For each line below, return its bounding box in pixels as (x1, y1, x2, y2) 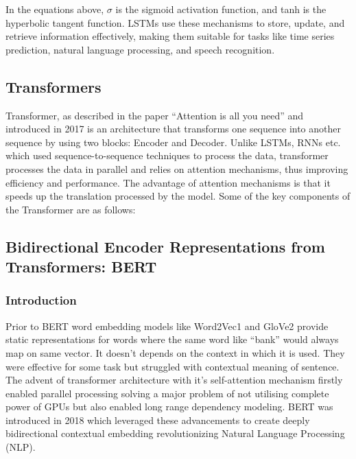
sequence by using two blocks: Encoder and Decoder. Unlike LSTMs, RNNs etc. (5, 134, 341, 149)
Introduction (5, 292, 77, 309)
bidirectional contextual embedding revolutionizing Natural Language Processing (5, 426, 345, 440)
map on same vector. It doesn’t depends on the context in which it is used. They (5, 345, 345, 360)
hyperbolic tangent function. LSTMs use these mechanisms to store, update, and (5, 15, 345, 30)
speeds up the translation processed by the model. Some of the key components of (5, 189, 351, 203)
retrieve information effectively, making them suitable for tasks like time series (5, 29, 335, 43)
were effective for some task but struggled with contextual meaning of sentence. (5, 359, 340, 373)
